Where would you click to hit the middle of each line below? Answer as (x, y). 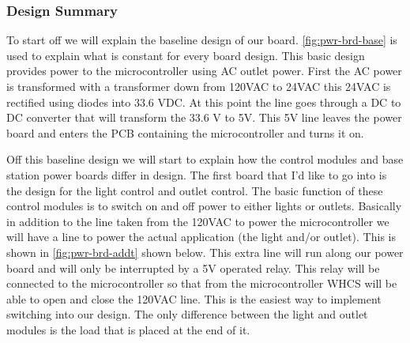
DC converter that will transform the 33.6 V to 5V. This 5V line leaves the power (204, 117)
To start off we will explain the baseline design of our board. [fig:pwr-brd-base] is (202, 40)
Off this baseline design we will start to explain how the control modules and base (205, 159)
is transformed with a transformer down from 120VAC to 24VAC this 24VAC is (199, 86)
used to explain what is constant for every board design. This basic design (186, 55)
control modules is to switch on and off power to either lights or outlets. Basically (204, 206)
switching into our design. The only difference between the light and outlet (187, 314)
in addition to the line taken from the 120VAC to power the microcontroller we (198, 221)
